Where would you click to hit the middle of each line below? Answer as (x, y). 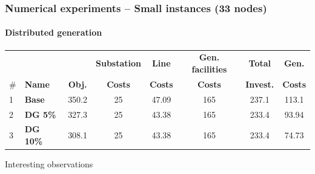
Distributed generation (54, 32)
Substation (119, 63)
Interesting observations (49, 164)
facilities (209, 69)
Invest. (260, 84)
